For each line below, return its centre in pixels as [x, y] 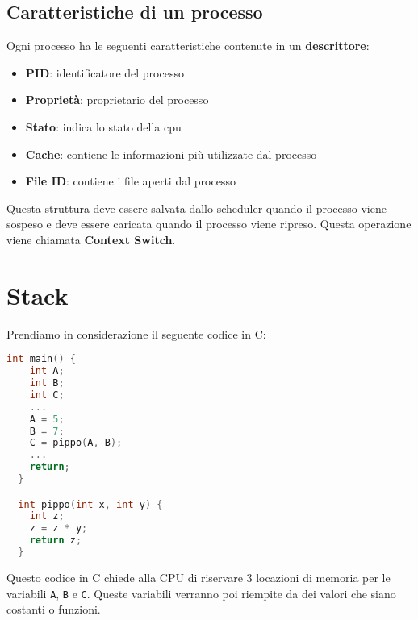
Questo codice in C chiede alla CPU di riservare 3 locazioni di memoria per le [199, 577]
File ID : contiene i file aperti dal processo [130, 181]
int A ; [47, 371]
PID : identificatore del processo [104, 72]
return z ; [56, 541]
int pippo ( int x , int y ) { [90, 504]
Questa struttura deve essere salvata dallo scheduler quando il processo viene [196, 208]
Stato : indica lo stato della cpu [103, 126]
